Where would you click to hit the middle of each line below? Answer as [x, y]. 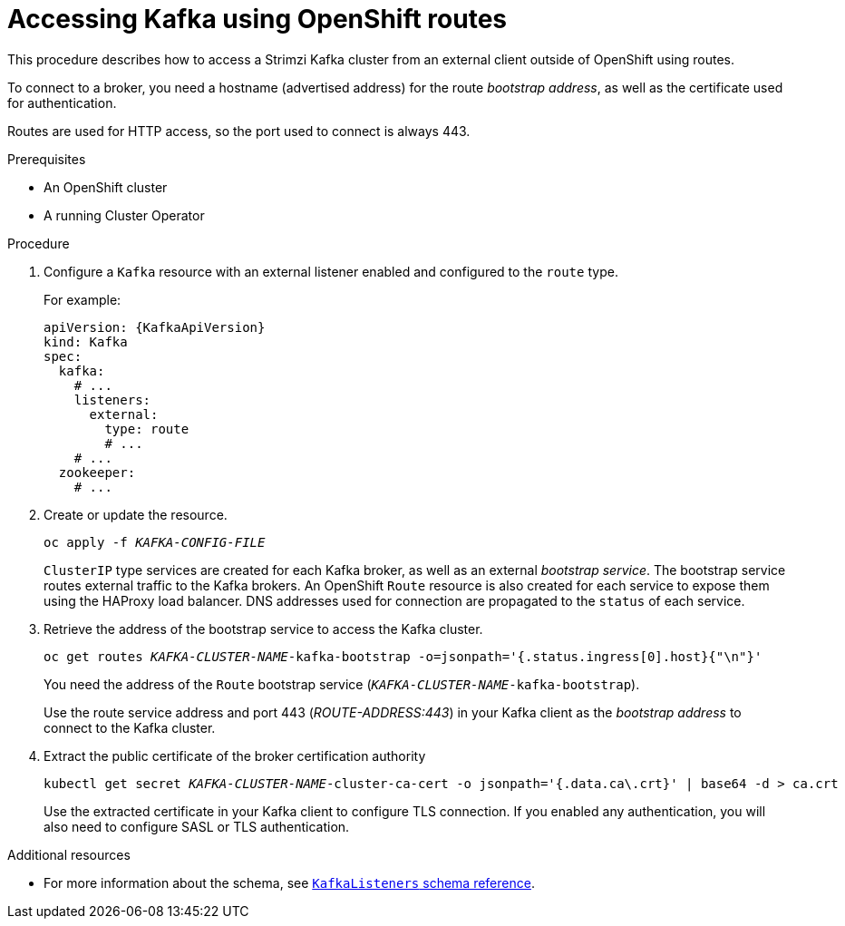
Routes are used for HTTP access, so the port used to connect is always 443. [239, 131]
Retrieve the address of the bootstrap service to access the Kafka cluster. [263, 629]
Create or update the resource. [136, 514]
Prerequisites [47, 159]
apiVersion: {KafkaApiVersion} [155, 327]
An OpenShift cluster [106, 187]
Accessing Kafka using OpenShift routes [257, 19]
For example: [83, 299]
